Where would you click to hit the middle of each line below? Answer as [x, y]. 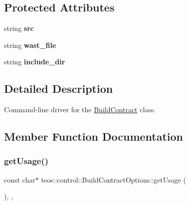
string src [19, 28]
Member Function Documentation [94, 136]
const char [20, 179]
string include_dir [35, 62]
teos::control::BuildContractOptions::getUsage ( [114, 179]
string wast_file [30, 45]
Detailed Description [59, 89]
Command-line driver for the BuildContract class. [80, 109]
